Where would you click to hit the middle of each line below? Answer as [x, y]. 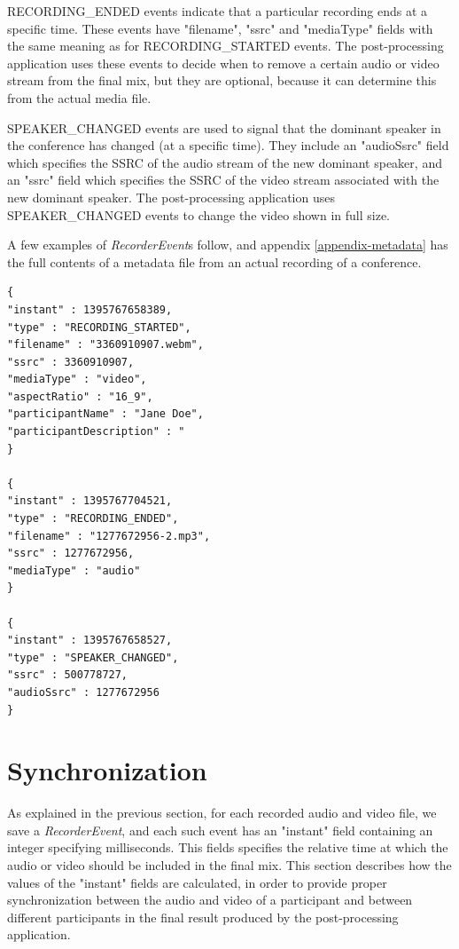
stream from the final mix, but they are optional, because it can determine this [222, 80]
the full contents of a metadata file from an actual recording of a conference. [214, 261]
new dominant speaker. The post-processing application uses [171, 197]
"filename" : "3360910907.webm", [105, 345]
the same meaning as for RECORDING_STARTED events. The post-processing [226, 46]
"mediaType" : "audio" [74, 570]
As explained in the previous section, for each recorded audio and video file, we [222, 813]
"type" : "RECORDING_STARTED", [99, 327]
